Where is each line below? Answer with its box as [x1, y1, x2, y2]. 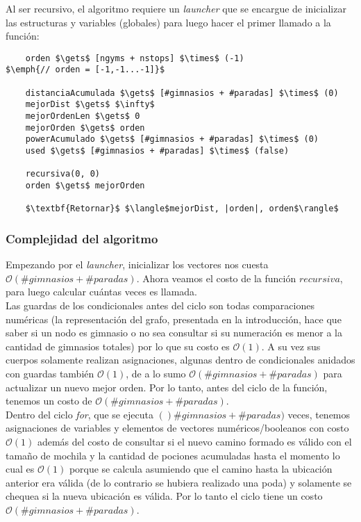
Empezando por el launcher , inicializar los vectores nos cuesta [6, 257, 269, 272]
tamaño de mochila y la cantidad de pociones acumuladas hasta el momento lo [6, 448, 340, 462]
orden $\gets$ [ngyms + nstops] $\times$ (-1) [25, 53, 244, 63]
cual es [6, 462, 35, 476]
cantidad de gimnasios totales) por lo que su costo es [6, 339, 230, 353]
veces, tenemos [287, 407, 351, 421]
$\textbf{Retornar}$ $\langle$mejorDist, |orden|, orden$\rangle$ [25, 204, 339, 214]
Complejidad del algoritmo [6, 229, 158, 247]
